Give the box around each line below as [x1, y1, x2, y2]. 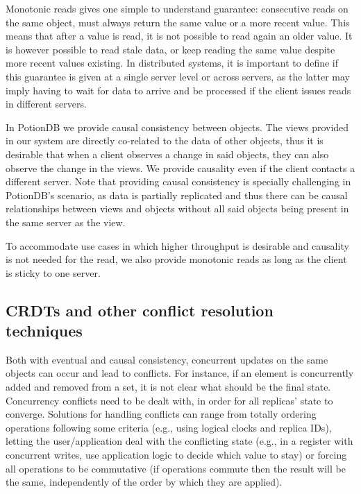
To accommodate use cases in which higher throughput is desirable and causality [6, 238, 349, 253]
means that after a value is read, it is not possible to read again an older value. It [6, 28, 353, 43]
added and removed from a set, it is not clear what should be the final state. [6, 380, 331, 394]
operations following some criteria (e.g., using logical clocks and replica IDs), [6, 420, 332, 434]
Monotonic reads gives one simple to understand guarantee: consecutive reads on [6, 1, 349, 15]
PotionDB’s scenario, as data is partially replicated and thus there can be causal [6, 187, 348, 202]
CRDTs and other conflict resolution [6, 299, 274, 321]
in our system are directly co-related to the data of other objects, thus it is [6, 133, 324, 148]
